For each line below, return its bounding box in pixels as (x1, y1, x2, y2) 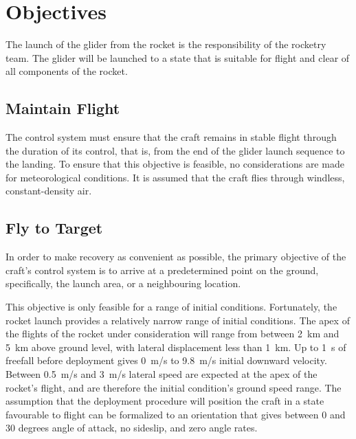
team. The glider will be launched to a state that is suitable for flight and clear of (5, 50, 350, 65)
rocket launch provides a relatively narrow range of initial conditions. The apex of (5, 313, 350, 327)
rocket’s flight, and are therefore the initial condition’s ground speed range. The (5, 380, 342, 394)
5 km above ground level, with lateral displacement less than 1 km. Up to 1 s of (5, 339, 346, 354)
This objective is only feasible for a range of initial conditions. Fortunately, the (5, 300, 337, 314)
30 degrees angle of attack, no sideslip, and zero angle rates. (5, 420, 258, 435)
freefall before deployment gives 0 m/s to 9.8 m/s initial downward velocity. (5, 353, 327, 368)
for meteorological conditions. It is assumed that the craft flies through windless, (5, 170, 345, 184)
